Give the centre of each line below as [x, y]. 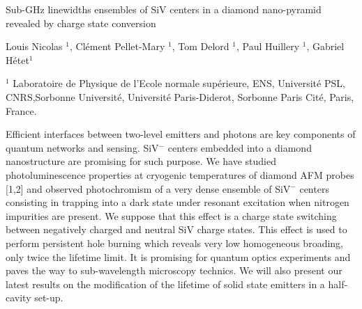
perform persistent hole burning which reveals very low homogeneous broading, [174, 243]
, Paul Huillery [268, 46]
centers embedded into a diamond [240, 147]
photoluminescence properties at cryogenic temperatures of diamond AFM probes [180, 174]
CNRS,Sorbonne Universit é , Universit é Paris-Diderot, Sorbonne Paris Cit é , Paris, [180, 96]
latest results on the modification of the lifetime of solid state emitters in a [165, 284]
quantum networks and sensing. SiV [82, 147]
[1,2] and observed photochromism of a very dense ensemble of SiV [148, 188]
